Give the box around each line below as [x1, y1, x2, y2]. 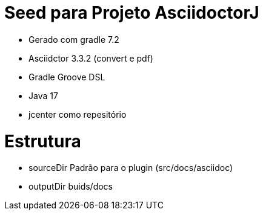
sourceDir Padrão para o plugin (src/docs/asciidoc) [28, 162, 233, 173]
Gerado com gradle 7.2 [28, 34, 119, 45]
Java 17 [28, 90, 58, 101]
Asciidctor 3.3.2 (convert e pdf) [28, 53, 153, 63]
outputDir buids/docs [28, 181, 113, 192]
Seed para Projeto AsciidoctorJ [4, 2, 259, 23]
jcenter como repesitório [28, 109, 127, 120]
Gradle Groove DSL [28, 71, 105, 82]
